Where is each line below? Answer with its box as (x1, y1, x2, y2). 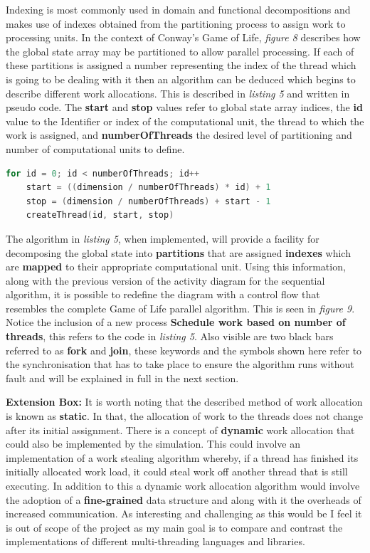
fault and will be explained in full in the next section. (6, 370, 239, 385)
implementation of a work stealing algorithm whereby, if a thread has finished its (6, 450, 359, 465)
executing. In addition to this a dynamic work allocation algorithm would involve (6, 478, 360, 493)
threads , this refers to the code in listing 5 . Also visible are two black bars (6, 329, 334, 344)
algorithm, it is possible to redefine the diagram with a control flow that (6, 287, 320, 302)
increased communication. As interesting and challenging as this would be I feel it (6, 506, 362, 521)
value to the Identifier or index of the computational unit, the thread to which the (6, 113, 364, 128)
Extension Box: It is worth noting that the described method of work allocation (6, 394, 363, 409)
